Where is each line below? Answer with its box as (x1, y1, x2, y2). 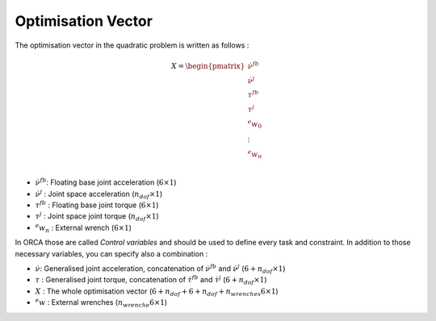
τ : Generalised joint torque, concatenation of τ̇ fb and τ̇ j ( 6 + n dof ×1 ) (35, 274, 267, 286)
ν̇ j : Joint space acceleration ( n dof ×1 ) (35, 188, 163, 201)
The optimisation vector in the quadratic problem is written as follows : (15, 40, 249, 50)
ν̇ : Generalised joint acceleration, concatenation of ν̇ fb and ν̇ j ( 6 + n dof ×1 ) (35, 263, 286, 275)
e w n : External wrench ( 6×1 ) (35, 222, 132, 234)
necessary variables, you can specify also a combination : (15, 248, 208, 258)
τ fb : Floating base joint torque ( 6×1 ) (35, 199, 159, 210)
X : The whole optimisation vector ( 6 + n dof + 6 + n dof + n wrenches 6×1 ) (35, 286, 279, 298)
